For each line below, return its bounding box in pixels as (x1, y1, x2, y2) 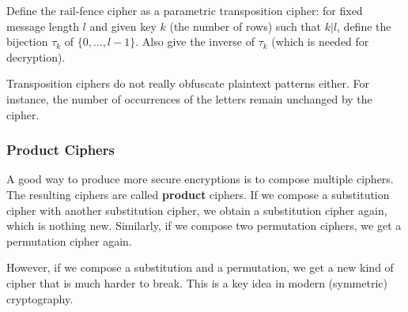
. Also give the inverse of (135, 33, 255, 50)
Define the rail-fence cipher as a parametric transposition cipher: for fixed (6, 2, 363, 18)
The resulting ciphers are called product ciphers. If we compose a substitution (6, 186, 390, 202)
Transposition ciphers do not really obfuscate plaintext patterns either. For (6, 75, 369, 92)
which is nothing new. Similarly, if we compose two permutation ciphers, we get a (6, 217, 402, 234)
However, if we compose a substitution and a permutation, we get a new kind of (6, 259, 394, 276)
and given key (89, 17, 157, 34)
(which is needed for (271, 33, 369, 50)
